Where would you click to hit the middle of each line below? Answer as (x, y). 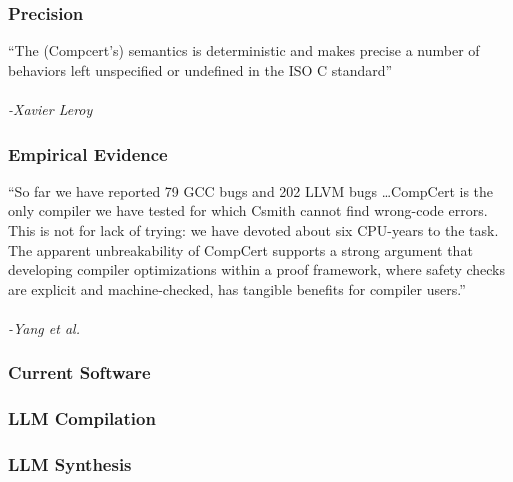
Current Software (79, 372)
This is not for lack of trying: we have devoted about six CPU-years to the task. (253, 230)
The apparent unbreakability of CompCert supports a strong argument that (240, 249)
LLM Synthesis (70, 464)
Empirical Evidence (88, 153)
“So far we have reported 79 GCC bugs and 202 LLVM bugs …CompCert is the (251, 190)
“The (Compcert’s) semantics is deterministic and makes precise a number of (244, 50)
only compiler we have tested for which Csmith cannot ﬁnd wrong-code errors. (248, 210)
